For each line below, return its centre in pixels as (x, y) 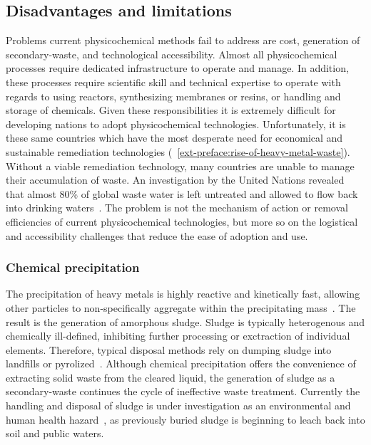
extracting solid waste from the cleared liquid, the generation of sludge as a (171, 377)
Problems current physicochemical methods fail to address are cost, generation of (183, 40)
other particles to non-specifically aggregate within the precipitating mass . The (181, 307)
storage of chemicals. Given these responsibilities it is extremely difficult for (171, 110)
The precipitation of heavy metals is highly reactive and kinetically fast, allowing (183, 294)
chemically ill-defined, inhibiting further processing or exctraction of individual (178, 336)
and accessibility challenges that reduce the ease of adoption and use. (157, 235)
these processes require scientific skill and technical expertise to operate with (173, 82)
